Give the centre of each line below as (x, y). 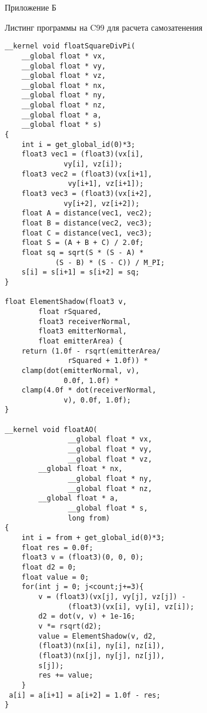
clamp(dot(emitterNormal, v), (81, 370)
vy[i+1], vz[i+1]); (106, 184)
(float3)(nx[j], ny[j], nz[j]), (102, 655)
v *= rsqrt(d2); (70, 626)
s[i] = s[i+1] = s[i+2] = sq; (81, 272)
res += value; (66, 676)
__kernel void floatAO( (51, 429)
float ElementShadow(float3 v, (66, 302)
